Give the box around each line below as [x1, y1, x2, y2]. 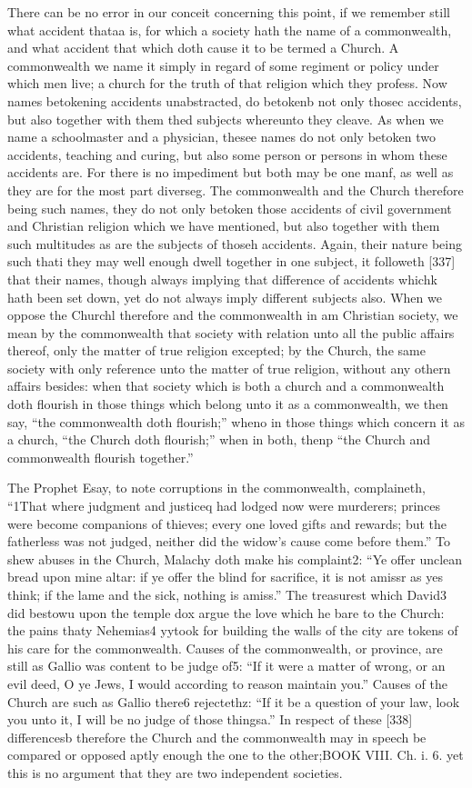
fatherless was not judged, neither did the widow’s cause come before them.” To [7, 532, 450, 551]
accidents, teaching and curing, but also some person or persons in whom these [7, 145, 447, 164]
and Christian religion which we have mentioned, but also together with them [7, 216, 440, 235]
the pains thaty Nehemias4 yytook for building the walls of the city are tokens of [7, 621, 458, 640]
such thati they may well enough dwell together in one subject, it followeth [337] [7, 252, 456, 271]
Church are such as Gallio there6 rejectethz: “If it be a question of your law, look [7, 692, 460, 711]
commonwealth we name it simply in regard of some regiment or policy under [7, 55, 439, 75]
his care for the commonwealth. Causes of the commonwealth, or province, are [7, 638, 443, 657]
